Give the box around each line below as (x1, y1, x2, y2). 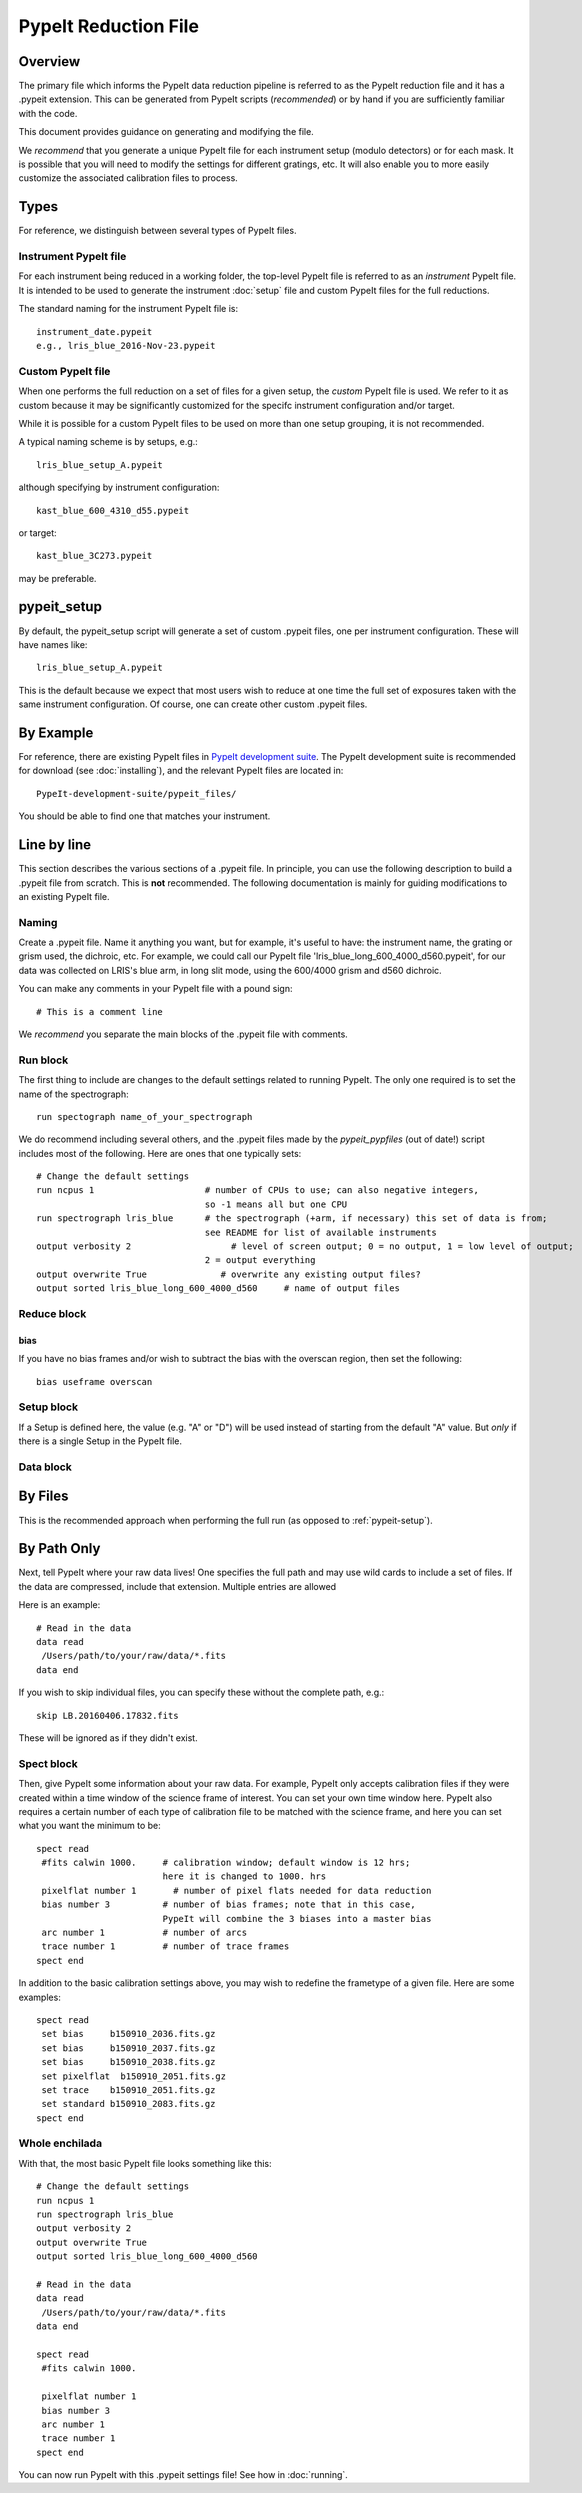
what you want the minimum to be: (18, 1820, 161, 1832)
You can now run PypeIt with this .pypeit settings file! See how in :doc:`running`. (18, 2469, 349, 2481)
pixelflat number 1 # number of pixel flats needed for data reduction (41, 1885, 432, 1896)
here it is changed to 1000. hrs (162, 1871, 327, 1882)
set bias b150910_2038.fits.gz (41, 2056, 216, 2068)
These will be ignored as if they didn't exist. (18, 1731, 199, 1744)
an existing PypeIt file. (18, 890, 110, 902)
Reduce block (18, 1306, 87, 1320)
